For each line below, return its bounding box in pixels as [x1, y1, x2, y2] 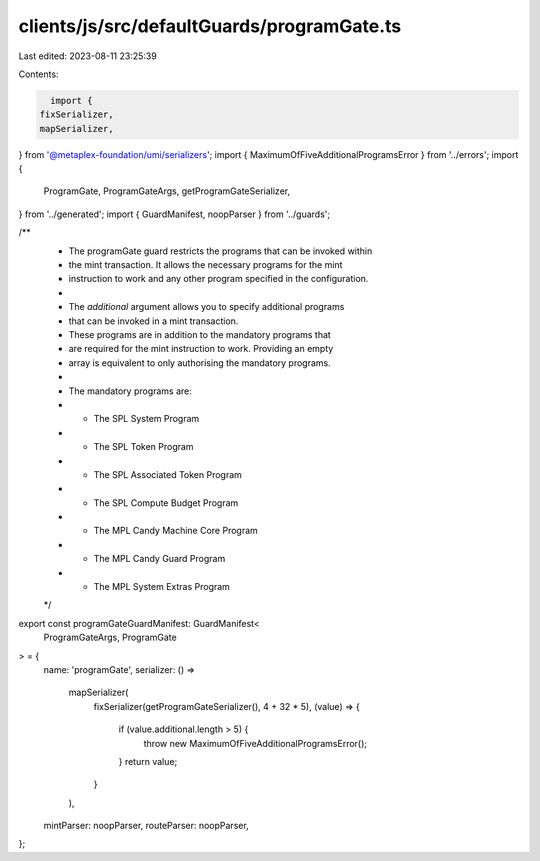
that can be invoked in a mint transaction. [68, 315, 239, 327]
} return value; [118, 755, 178, 767]
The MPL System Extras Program [93, 581, 230, 593]
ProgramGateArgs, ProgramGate [43, 631, 177, 644]
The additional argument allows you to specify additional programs [68, 301, 345, 313]
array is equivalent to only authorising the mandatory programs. [68, 356, 332, 369]
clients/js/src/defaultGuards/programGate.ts [18, 15, 402, 37]
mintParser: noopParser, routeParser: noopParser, [43, 820, 249, 832]
